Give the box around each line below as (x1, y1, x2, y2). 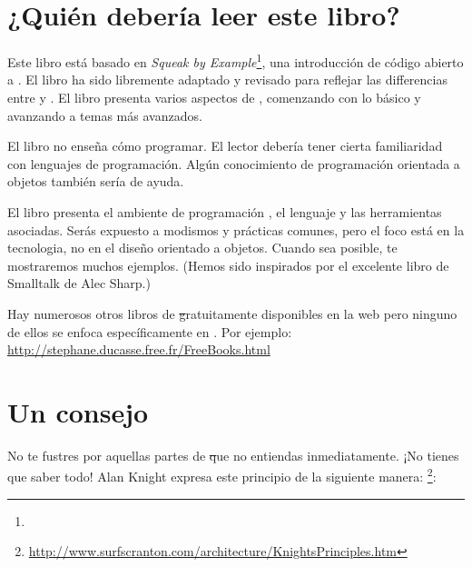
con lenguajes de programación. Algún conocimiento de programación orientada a (7, 154, 460, 173)
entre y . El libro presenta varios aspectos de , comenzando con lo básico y (7, 87, 421, 106)
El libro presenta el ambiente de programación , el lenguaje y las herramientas (7, 202, 442, 221)
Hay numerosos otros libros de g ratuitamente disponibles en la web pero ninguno (7, 303, 457, 323)
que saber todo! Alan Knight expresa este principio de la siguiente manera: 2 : (7, 464, 437, 486)
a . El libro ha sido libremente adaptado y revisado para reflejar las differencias (7, 70, 447, 89)
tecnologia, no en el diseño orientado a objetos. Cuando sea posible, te (7, 238, 398, 257)
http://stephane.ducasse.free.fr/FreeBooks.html (7, 340, 270, 359)
